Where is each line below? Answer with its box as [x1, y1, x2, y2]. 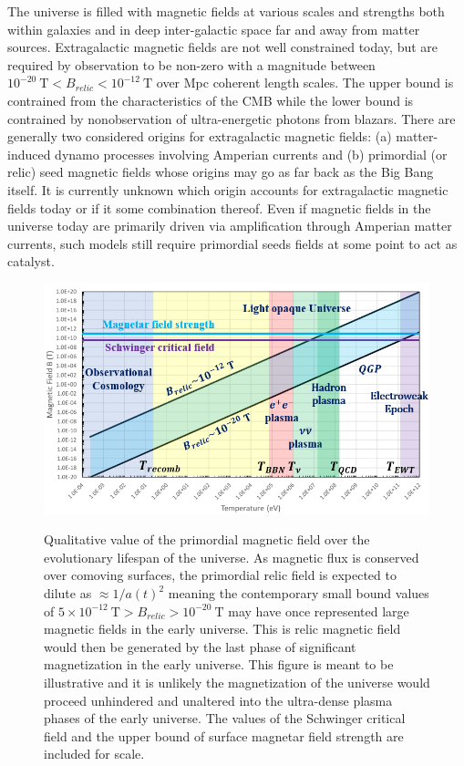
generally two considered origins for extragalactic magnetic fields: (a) [7, 127, 392, 146]
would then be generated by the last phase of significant [44, 637, 356, 656]
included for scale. [44, 744, 145, 763]
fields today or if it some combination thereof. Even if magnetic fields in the [7, 198, 431, 217]
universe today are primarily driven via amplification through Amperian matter [7, 216, 452, 235]
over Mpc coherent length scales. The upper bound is [156, 73, 454, 92]
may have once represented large [228, 601, 409, 620]
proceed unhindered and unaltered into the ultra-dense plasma [44, 690, 393, 709]
